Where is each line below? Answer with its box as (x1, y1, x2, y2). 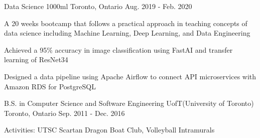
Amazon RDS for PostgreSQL (4, 81, 96, 91)
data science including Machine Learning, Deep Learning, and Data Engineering (4, 28, 250, 38)
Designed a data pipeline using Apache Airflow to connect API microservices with (4, 71, 256, 81)
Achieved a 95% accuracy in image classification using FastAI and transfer (4, 44, 233, 55)
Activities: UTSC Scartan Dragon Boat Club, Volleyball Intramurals (4, 124, 215, 135)
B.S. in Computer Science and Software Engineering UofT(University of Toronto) (4, 98, 254, 108)
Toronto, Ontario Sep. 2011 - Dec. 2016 (4, 107, 125, 118)
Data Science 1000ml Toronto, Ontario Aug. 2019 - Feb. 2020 (4, 1, 192, 11)
